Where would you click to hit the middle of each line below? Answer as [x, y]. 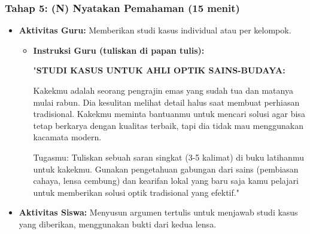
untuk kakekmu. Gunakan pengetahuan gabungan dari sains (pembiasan [166, 169]
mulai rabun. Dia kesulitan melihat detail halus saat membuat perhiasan [166, 102]
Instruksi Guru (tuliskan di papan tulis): [119, 50]
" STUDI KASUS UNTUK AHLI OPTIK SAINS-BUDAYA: [159, 70]
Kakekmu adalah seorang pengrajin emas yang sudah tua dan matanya [163, 90]
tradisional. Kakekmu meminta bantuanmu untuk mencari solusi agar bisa [169, 114]
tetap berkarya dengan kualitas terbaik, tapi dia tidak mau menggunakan [168, 125]
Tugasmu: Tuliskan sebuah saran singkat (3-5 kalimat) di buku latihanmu [168, 157]
